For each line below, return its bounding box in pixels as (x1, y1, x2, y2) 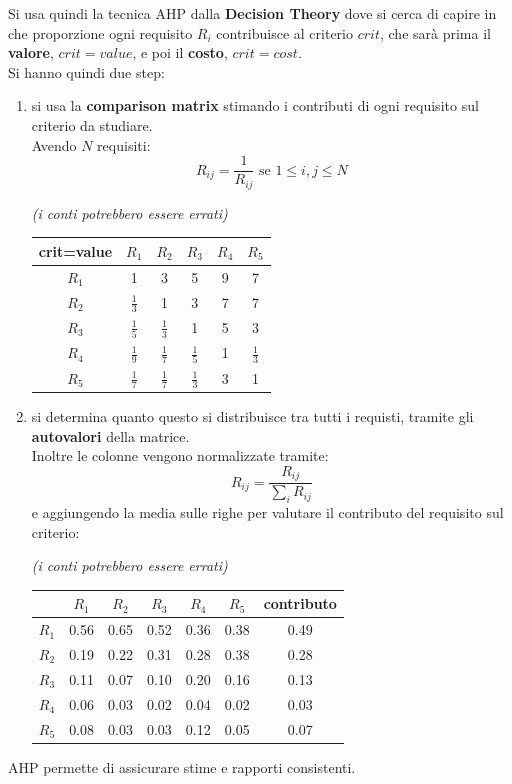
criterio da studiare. (31, 114, 153, 135)
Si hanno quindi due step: (8, 61, 165, 82)
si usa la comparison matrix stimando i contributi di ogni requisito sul (31, 95, 479, 116)
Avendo (31, 134, 77, 155)
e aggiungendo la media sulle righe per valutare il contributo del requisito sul (31, 502, 504, 523)
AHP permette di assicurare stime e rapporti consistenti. (8, 756, 356, 777)
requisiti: (97, 134, 151, 155)
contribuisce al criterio (216, 22, 353, 43)
